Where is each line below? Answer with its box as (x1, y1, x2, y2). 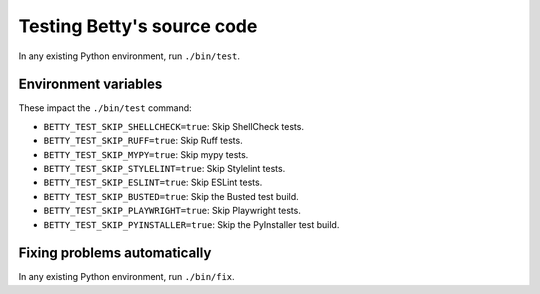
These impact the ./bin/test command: (18, 102, 192, 114)
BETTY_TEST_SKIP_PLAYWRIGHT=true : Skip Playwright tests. (43, 205, 302, 217)
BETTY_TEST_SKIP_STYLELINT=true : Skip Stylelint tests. (43, 163, 286, 175)
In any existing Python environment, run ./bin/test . (18, 50, 240, 62)
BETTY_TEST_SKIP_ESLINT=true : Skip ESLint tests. (43, 176, 263, 189)
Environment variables (18, 76, 163, 93)
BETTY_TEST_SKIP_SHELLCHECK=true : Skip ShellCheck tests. (43, 120, 305, 132)
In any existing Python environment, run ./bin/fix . (18, 271, 235, 283)
